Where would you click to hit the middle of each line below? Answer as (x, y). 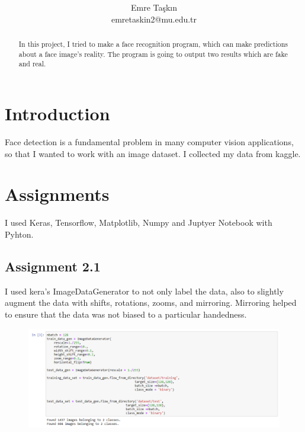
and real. (32, 64)
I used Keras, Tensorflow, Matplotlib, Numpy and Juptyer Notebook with (139, 223)
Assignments (57, 194)
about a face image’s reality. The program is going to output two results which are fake (153, 54)
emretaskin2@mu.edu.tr (154, 19)
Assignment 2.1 (53, 266)
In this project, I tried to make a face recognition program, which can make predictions (153, 44)
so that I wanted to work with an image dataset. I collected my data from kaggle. (153, 153)
